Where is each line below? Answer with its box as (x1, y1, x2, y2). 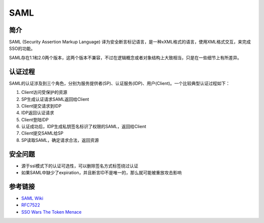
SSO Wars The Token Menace (21, 209, 82, 215)
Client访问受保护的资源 (21, 89, 68, 95)
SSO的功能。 (9, 45, 35, 51)
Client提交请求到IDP (21, 103, 62, 109)
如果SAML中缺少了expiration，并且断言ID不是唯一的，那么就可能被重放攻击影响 (21, 170, 182, 176)
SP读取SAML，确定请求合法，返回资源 (21, 137, 99, 143)
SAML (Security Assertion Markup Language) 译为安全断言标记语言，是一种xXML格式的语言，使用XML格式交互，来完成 (9, 39, 251, 45)
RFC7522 (21, 202, 40, 208)
